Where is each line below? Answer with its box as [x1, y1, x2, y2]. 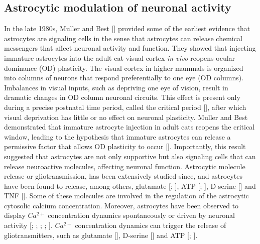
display [4, 210, 26, 220]
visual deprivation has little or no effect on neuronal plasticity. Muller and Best [4, 111, 248, 122]
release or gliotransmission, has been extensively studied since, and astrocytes [4, 171, 242, 181]
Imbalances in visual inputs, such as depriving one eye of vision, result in [4, 82, 228, 92]
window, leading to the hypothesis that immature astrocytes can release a [4, 131, 231, 142]
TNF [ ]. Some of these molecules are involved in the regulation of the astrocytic [4, 190, 249, 201]
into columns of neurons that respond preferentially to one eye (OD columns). [4, 72, 244, 83]
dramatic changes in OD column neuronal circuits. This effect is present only [4, 92, 240, 102]
